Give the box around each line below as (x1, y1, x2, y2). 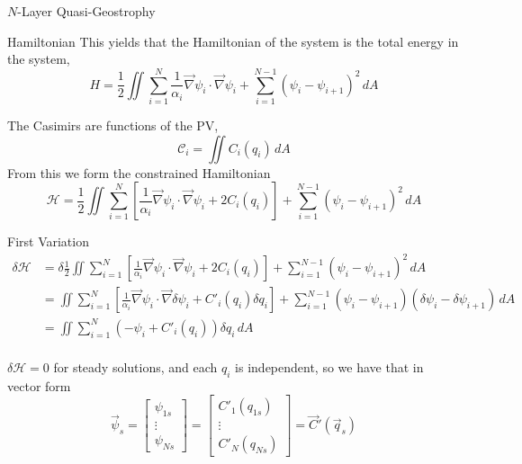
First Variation (7, 232, 89, 251)
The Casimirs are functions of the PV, (7, 115, 219, 134)
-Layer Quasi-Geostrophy (17, 2, 156, 20)
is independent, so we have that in (235, 357, 424, 376)
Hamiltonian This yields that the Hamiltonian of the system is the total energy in (7, 31, 459, 50)
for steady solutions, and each (53, 357, 218, 376)
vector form (7, 376, 71, 395)
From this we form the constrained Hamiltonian (7, 163, 271, 182)
